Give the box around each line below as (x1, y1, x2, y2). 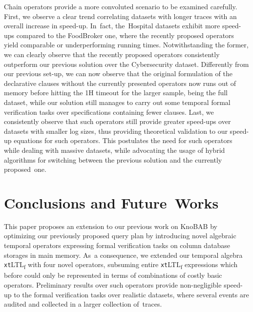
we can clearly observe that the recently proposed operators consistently (4, 49, 220, 59)
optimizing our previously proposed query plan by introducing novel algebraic (4, 230, 236, 241)
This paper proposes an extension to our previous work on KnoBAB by (4, 221, 217, 231)
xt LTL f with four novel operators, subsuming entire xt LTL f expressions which (4, 259, 238, 270)
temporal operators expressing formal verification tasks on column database (4, 240, 231, 250)
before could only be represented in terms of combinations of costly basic (4, 270, 222, 280)
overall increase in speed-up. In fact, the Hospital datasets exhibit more (4, 21, 220, 31)
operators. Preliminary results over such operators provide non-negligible (4, 279, 222, 290)
